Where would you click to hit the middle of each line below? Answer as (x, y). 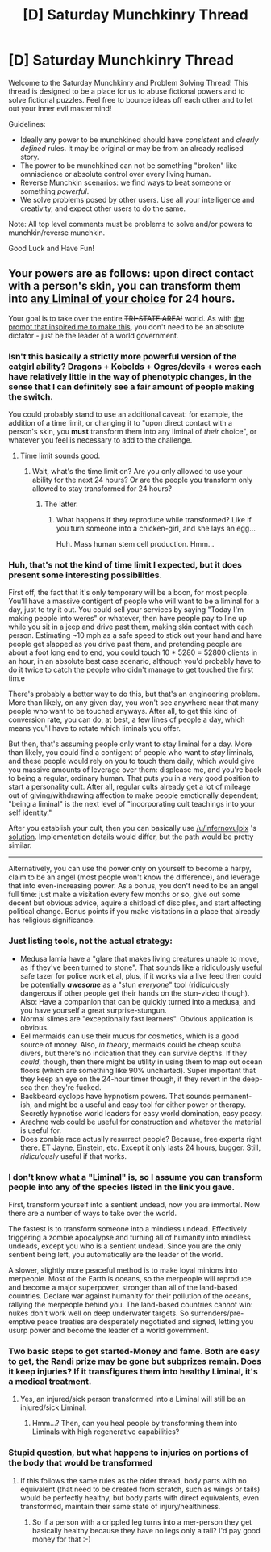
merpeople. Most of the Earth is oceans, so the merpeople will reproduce (130, 1278)
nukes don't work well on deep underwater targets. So (99, 1313)
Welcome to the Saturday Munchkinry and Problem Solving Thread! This (128, 82)
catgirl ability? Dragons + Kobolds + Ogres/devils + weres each (135, 367)
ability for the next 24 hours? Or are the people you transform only (142, 480)
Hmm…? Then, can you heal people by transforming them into (135, 1424)
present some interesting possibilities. (85, 575)
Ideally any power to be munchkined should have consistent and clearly (140, 140)
